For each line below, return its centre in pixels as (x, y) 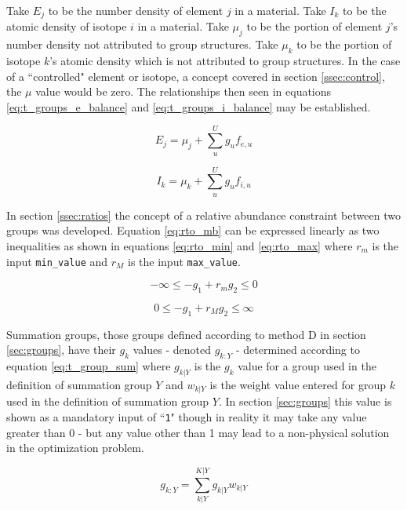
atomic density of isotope (67, 26)
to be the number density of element (136, 10)
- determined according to (298, 350)
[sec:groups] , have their (61, 350)
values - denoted (172, 350)
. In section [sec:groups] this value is (305, 401)
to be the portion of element (314, 26)
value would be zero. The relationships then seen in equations (184, 91)
